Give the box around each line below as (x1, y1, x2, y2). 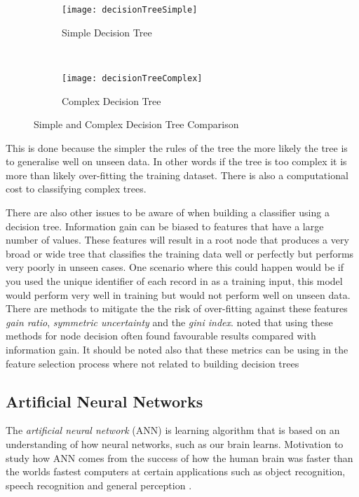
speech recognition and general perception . (6, 477, 192, 492)
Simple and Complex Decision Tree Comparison (34, 117, 239, 132)
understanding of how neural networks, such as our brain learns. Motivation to (6, 436, 344, 451)
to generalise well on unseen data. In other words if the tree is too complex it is (6, 154, 347, 169)
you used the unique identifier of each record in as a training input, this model (6, 274, 343, 288)
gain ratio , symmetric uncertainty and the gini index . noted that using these (6, 314, 333, 329)
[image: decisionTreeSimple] (62, 5, 198, 15)
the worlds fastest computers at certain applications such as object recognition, (6, 464, 346, 479)
